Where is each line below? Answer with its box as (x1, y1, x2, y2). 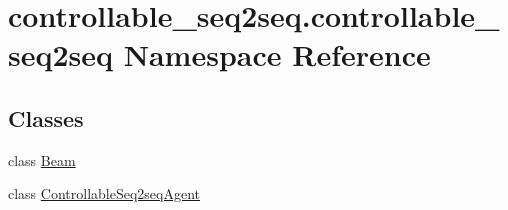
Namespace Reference (123, 34, 431, 75)
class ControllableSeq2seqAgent (8, 183, 200, 204)
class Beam (8, 149, 76, 170)
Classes (8, 102, 84, 133)
